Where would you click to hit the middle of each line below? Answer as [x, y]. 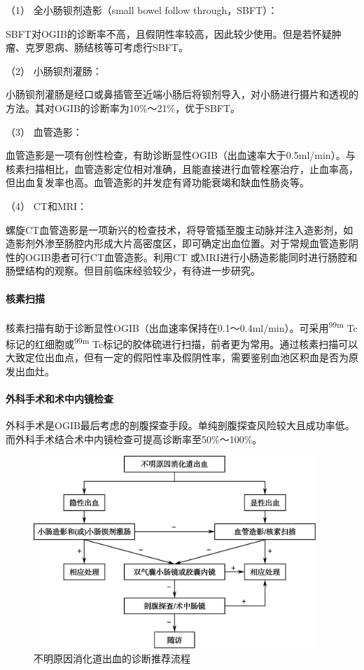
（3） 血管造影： [44, 131]
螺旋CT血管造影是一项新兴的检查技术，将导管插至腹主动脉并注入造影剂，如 [180, 229]
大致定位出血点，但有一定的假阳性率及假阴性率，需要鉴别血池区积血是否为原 [182, 357]
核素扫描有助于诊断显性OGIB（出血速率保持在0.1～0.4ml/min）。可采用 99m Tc [182, 326]
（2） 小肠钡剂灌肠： [54, 70]
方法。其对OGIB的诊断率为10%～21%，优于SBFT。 [123, 107]
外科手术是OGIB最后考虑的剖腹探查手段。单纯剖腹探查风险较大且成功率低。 [180, 425]
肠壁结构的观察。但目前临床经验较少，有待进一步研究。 [133, 271]
